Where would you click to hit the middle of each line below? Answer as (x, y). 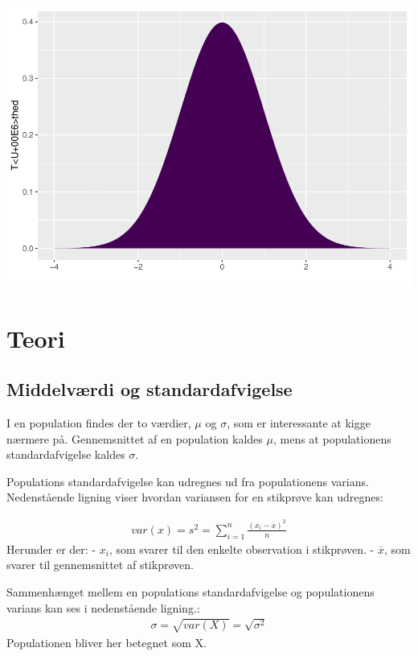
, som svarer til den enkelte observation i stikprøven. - (242, 549)
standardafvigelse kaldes (66, 454)
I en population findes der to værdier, (99, 423)
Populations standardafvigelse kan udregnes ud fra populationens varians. (188, 481)
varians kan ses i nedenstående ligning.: (103, 607)
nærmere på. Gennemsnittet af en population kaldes (135, 438)
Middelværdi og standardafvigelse (150, 389)
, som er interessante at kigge (299, 423)
